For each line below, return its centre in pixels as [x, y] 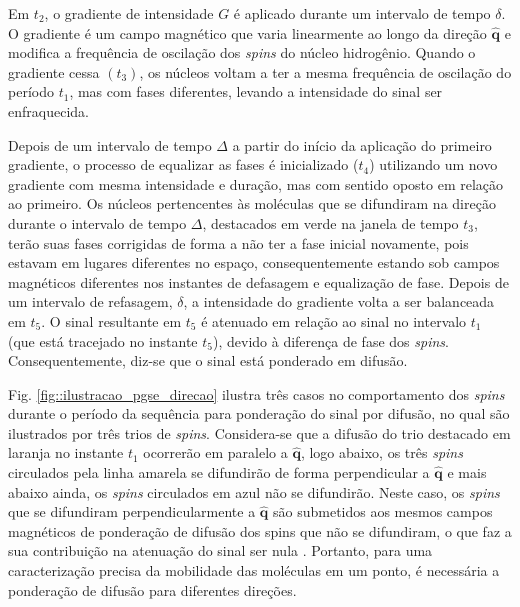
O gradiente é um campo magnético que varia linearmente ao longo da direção [247, 32]
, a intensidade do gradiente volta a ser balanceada [339, 301]
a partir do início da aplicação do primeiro [362, 144]
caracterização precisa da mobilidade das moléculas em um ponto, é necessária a [254, 570]
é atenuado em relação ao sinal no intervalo [334, 320]
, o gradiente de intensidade [129, 13]
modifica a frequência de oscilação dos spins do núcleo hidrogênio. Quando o [242, 52]
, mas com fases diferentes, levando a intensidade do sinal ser [256, 91]
